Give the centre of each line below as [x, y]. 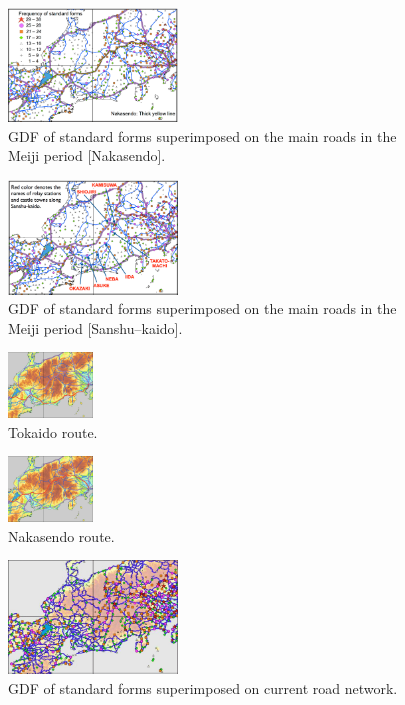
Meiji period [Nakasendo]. [87, 155]
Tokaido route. [53, 431]
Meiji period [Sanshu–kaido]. [95, 327]
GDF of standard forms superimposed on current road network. [203, 687]
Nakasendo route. [61, 535]
